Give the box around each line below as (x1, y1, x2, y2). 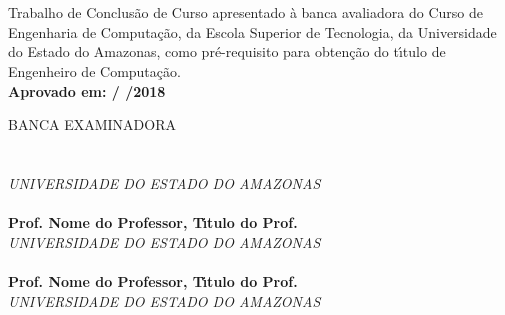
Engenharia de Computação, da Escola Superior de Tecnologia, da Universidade (8, 21, 497, 42)
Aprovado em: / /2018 (8, 80, 166, 101)
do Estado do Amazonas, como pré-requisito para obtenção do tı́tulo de (8, 41, 446, 62)
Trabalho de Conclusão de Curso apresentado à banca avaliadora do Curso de (8, 2, 483, 23)
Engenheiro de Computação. (8, 60, 181, 81)
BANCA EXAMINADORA (8, 114, 176, 135)
